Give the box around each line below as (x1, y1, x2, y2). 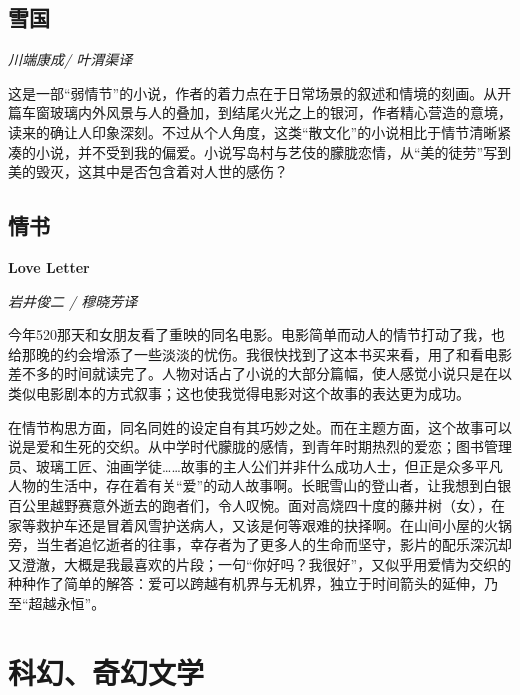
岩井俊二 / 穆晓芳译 (8, 290, 138, 311)
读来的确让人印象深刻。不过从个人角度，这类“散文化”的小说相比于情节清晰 (8, 121, 498, 142)
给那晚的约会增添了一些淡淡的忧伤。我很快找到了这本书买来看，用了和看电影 (8, 343, 512, 364)
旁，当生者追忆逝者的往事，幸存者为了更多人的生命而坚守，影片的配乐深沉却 (8, 534, 512, 555)
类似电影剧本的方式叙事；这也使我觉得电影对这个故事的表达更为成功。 (8, 382, 470, 403)
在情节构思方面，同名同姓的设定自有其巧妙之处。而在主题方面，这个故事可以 (8, 416, 512, 437)
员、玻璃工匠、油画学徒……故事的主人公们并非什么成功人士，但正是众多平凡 (8, 455, 503, 476)
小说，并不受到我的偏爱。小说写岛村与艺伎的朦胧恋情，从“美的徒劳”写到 (35, 141, 512, 162)
